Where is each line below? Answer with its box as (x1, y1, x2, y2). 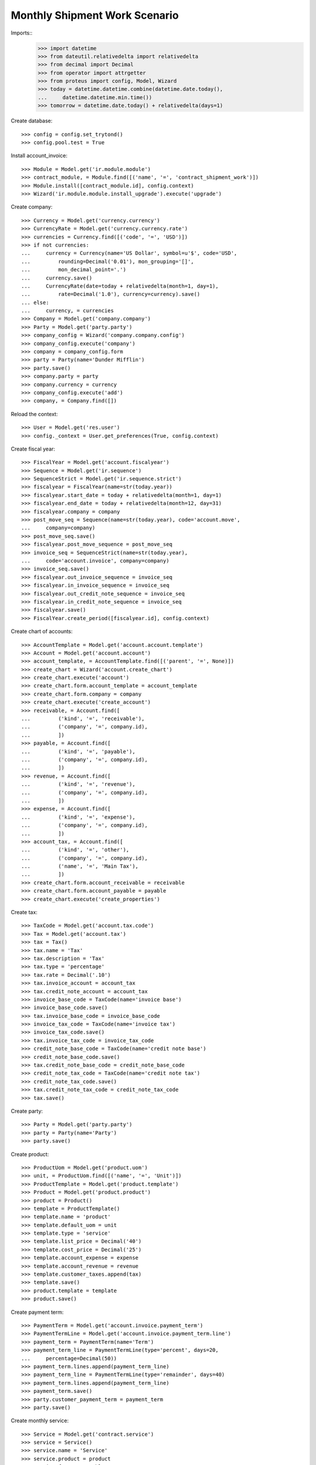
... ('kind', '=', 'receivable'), (21, 716, 145, 722)
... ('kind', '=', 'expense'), (21, 813, 136, 820)
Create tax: (11, 909, 38, 916)
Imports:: (11, 29, 33, 36)
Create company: (11, 203, 53, 210)
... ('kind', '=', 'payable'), (21, 748, 136, 755)
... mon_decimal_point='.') (21, 267, 126, 273)
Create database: (11, 117, 53, 124)
